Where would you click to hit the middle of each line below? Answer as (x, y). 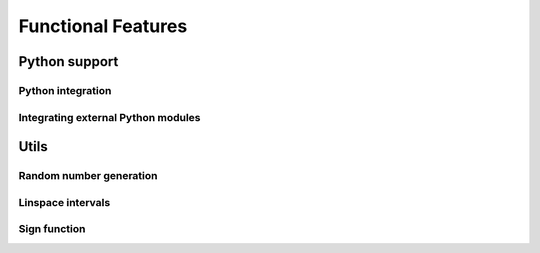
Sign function (52, 229)
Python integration (65, 90)
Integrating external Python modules (109, 117)
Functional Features (103, 26)
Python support (68, 61)
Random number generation (88, 176)
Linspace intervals (64, 202)
